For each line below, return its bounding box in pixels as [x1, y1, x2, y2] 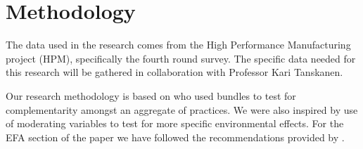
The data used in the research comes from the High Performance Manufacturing [6, 37, 351, 52]
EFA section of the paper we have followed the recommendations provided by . [6, 129, 345, 144]
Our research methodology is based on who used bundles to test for [6, 88, 296, 103]
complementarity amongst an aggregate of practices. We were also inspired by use [6, 102, 358, 117]
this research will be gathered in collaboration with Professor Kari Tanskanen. [6, 65, 343, 79]
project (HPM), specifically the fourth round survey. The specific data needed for [6, 51, 356, 65]
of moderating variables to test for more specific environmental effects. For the [6, 116, 344, 131]
